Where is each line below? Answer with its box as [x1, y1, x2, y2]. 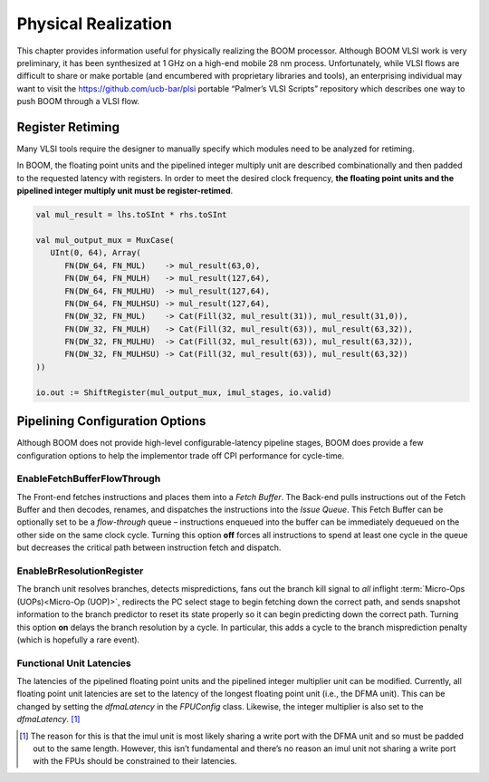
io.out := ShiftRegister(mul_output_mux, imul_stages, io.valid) [35, 387, 332, 398]
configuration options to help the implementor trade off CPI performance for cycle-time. [16, 449, 345, 461]
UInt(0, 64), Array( [50, 247, 142, 258]
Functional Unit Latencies [16, 657, 131, 670]
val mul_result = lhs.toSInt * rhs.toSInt [35, 209, 227, 220]
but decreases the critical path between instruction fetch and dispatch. [16, 542, 282, 553]
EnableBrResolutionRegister [16, 565, 144, 577]
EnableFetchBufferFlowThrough [16, 472, 161, 485]
